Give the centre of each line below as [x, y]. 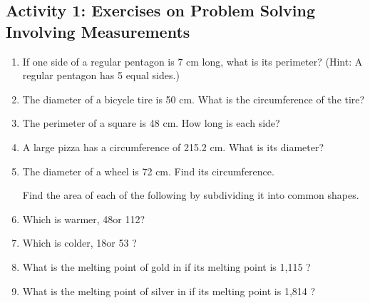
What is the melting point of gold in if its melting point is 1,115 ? [166, 266]
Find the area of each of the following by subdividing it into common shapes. [191, 195]
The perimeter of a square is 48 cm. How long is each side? [151, 123]
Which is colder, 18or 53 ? [79, 243]
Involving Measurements [98, 31]
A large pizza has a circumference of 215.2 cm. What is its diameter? [173, 147]
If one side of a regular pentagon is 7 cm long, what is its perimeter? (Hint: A [192, 61]
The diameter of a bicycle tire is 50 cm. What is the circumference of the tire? [194, 99]
